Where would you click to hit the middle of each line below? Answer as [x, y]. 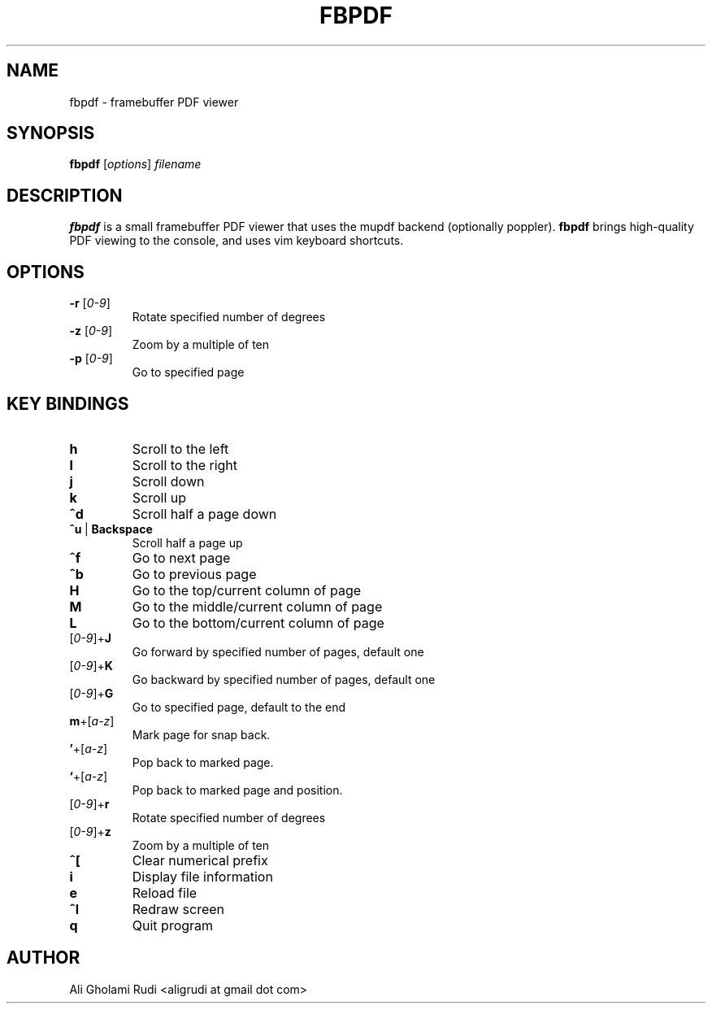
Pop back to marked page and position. [237, 790]
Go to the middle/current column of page [257, 606]
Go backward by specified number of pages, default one [284, 679]
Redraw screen [178, 909]
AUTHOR [43, 958]
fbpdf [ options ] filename [135, 164]
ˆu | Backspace [111, 529]
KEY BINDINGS [68, 403]
